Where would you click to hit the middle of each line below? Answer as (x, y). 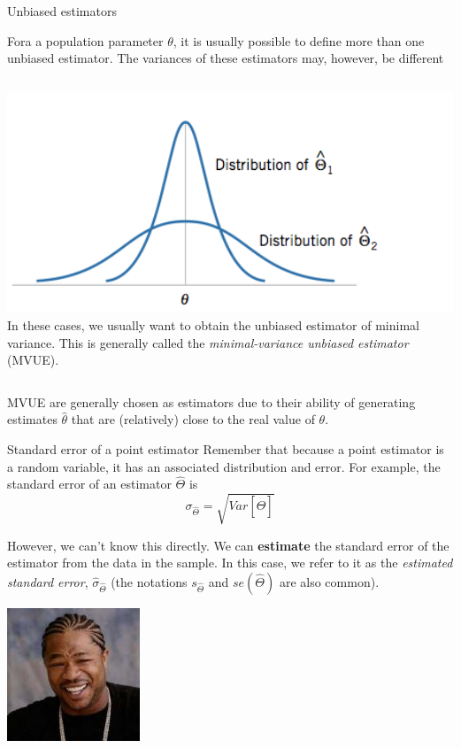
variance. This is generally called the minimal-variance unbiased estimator (208, 342)
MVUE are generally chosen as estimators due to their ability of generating (211, 401)
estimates (32, 419)
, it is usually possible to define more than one (299, 40)
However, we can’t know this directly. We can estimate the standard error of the (228, 545)
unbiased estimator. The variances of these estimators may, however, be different (226, 58)
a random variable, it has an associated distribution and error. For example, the (224, 466)
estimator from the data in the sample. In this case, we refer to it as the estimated (230, 563)
